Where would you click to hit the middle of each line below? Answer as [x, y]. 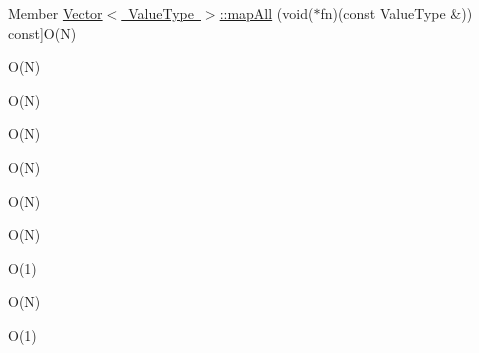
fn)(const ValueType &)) [396, 13]
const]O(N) [42, 32]
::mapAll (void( [266, 13]
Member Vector [55, 13]
